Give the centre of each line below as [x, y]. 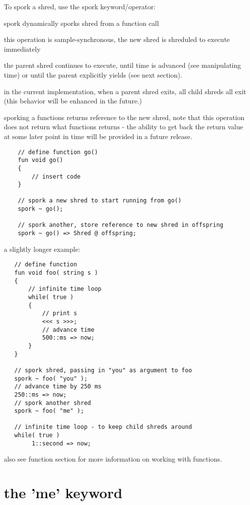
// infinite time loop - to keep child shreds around [103, 427]
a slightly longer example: [42, 249]
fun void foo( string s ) [56, 273]
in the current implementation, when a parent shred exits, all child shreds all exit [125, 91]
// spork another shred [53, 403]
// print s [60, 313]
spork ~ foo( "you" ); [51, 378]
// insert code [56, 176]
